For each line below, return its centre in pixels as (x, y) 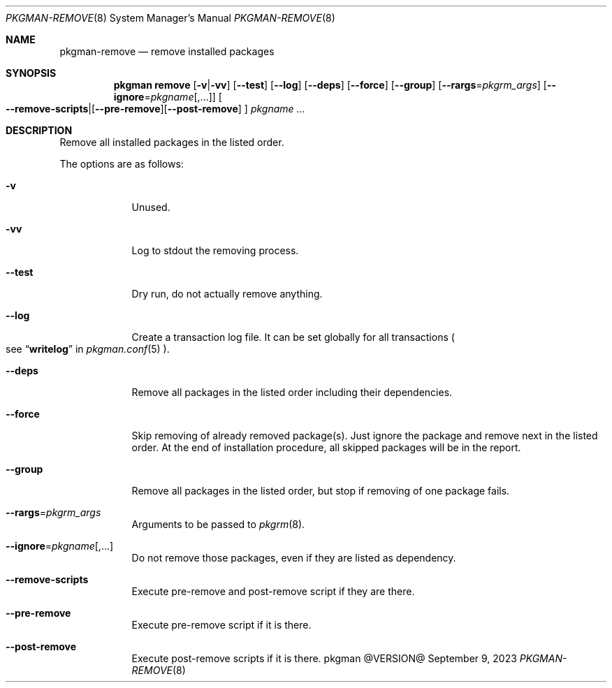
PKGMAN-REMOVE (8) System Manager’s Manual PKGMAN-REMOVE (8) (170, 18)
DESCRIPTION (39, 130)
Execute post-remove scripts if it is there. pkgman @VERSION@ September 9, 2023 (324, 658)
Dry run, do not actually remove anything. (227, 294)
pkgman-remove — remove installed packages (167, 51)
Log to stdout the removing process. (215, 250)
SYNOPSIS (31, 73)
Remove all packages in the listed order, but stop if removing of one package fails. (321, 491)
